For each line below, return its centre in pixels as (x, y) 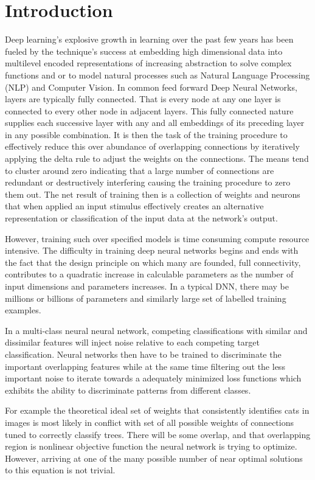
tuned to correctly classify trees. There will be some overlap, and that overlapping (158, 434)
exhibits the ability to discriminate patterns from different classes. (128, 390)
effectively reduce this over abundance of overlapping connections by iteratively (152, 146)
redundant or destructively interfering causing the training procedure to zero (148, 182)
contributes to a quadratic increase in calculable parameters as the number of (149, 274)
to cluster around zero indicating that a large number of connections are (140, 170)
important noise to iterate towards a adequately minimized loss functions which (153, 378)
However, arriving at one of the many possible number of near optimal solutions (154, 458)
